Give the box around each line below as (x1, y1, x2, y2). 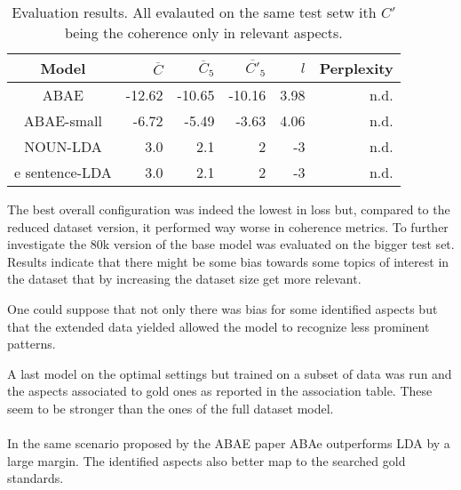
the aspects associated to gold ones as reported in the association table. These (7, 382, 433, 400)
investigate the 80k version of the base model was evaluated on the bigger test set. (7, 235, 455, 253)
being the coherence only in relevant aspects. (64, 22, 343, 43)
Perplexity (319, 58, 393, 78)
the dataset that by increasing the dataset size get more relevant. (7, 269, 362, 288)
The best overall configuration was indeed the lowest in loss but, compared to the (7, 200, 450, 218)
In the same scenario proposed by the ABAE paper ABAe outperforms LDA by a (7, 434, 450, 453)
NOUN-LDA (24, 136, 102, 157)
